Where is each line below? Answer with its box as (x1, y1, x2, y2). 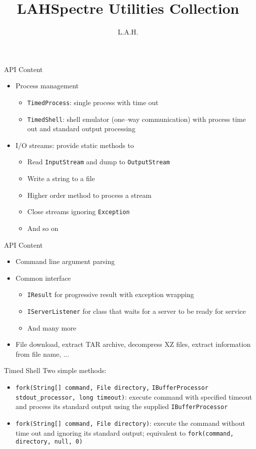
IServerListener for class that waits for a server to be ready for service (27, 305, 246, 316)
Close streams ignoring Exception (27, 206, 130, 217)
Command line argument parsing (15, 256, 115, 266)
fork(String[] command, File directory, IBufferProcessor (15, 384, 209, 391)
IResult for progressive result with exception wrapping (27, 289, 194, 299)
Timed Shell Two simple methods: (4, 365, 107, 375)
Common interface (15, 272, 71, 283)
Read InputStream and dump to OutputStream (27, 156, 170, 167)
